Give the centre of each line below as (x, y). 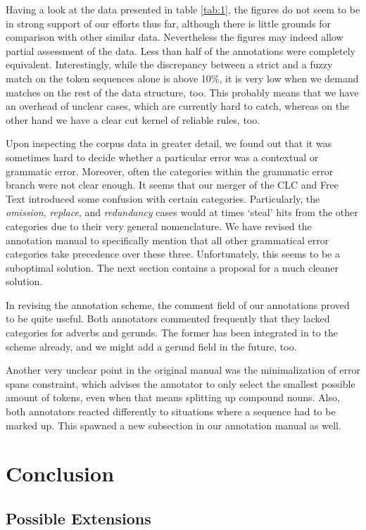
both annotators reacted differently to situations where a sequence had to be (171, 411)
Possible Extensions (78, 518)
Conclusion (60, 473)
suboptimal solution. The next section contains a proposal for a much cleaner (172, 267)
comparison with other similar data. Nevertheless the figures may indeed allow (175, 37)
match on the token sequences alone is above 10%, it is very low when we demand (182, 78)
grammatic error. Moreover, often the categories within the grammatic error (170, 171)
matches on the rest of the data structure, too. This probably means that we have (182, 92)
